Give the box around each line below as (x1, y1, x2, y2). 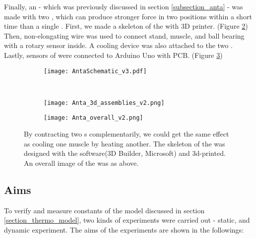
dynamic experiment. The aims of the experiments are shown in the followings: (4, 224, 244, 235)
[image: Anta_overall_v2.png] (44, 114, 143, 122)
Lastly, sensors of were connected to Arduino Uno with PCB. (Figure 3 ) (4, 49, 223, 60)
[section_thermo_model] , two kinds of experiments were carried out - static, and (4, 215, 250, 225)
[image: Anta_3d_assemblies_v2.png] (44, 99, 165, 106)
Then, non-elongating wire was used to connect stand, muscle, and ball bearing (4, 30, 245, 41)
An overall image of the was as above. (24, 157, 139, 168)
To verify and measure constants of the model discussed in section (4, 205, 205, 215)
